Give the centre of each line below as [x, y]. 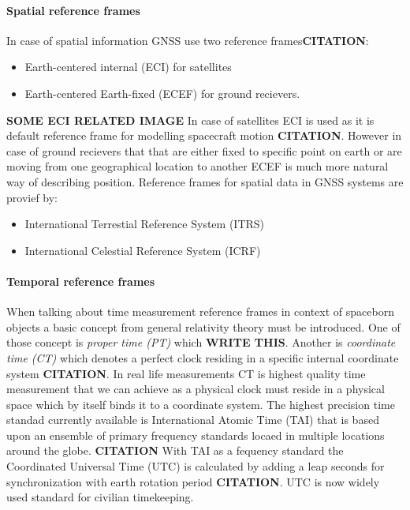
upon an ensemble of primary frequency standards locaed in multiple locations [196, 435]
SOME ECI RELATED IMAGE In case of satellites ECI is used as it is [190, 120]
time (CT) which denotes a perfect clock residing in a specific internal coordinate [203, 357]
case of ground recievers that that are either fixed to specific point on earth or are [204, 150]
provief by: [32, 197]
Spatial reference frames [73, 10]
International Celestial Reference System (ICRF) [143, 250]
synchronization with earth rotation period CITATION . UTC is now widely [193, 481]
